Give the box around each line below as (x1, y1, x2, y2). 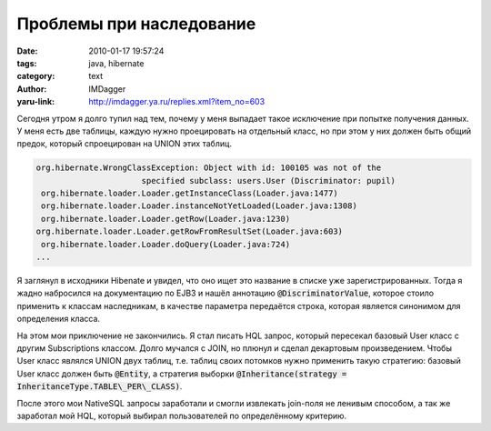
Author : (16, 83, 47, 95)
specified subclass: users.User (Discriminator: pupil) (141, 175, 396, 185)
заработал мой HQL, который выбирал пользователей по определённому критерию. (16, 410, 347, 421)
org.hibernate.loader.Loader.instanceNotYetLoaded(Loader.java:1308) (41, 201, 358, 211)
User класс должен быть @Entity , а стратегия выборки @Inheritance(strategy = (16, 368, 347, 379)
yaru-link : (16, 96, 55, 107)
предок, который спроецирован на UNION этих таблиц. (16, 138, 232, 149)
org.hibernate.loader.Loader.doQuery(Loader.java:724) (41, 239, 291, 249)
